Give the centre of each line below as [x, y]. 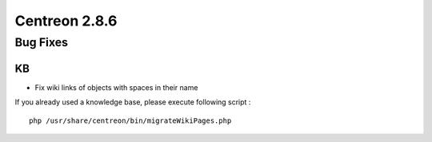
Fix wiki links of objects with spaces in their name [116, 87]
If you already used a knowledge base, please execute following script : [133, 102]
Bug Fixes [41, 42]
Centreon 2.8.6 [66, 21]
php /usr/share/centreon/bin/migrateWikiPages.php [130, 120]
